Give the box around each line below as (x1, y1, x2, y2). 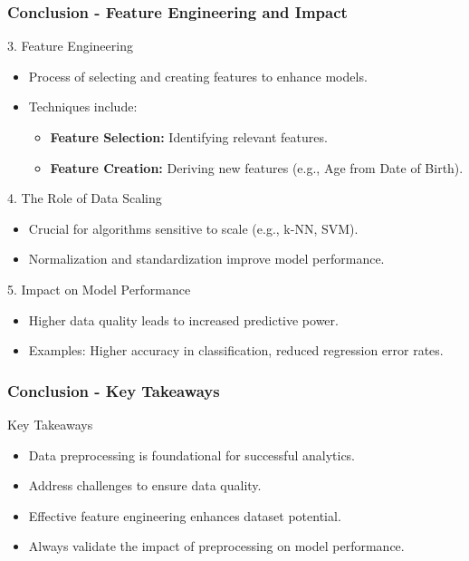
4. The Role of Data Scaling (7, 189, 162, 208)
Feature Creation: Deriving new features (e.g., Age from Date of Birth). (50, 158, 464, 177)
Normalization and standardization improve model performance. (28, 249, 385, 268)
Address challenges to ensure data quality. (28, 476, 262, 495)
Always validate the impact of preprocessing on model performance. (28, 537, 405, 556)
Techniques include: (28, 97, 138, 116)
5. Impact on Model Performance (7, 279, 191, 298)
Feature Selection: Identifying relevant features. (50, 128, 328, 146)
